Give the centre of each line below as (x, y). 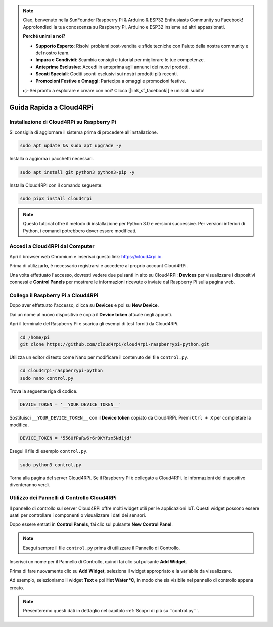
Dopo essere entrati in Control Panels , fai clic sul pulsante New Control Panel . (91, 524)
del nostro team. (53, 53)
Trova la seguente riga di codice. (43, 391)
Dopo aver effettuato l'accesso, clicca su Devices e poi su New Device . (84, 305)
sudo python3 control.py (51, 465)
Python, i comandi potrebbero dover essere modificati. (80, 231)
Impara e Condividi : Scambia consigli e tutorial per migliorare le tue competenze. (120, 60)
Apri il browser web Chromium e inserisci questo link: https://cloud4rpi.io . (86, 256)
